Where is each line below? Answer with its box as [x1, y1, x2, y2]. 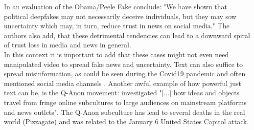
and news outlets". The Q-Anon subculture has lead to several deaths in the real [4, 107, 245, 117]
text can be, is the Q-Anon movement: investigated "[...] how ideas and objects [4, 87, 240, 98]
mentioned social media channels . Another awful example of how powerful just [4, 78, 241, 88]
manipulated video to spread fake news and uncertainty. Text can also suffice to [4, 59, 243, 69]
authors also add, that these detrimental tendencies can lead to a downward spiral [4, 30, 250, 40]
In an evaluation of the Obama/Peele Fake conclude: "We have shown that [4, 1, 228, 11]
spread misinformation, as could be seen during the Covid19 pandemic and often [4, 68, 246, 79]
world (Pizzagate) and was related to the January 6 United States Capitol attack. [4, 116, 249, 127]
